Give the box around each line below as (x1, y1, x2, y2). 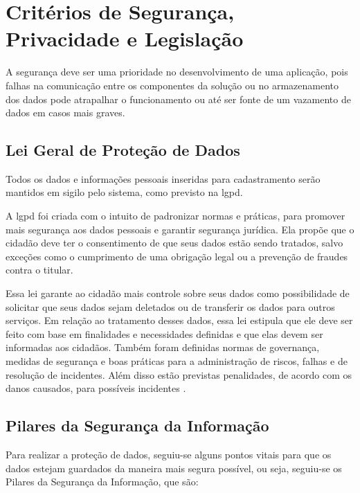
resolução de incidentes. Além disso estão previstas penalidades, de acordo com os (6, 367, 352, 382)
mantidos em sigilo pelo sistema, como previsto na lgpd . (6, 185, 243, 199)
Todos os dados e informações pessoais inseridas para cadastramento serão (6, 171, 321, 186)
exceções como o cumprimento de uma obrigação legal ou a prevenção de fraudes (6, 249, 348, 263)
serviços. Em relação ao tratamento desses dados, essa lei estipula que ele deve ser (6, 313, 353, 328)
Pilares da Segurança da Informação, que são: (6, 474, 199, 489)
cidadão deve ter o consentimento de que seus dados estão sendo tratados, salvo (6, 235, 343, 250)
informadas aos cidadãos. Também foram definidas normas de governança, (6, 340, 320, 355)
